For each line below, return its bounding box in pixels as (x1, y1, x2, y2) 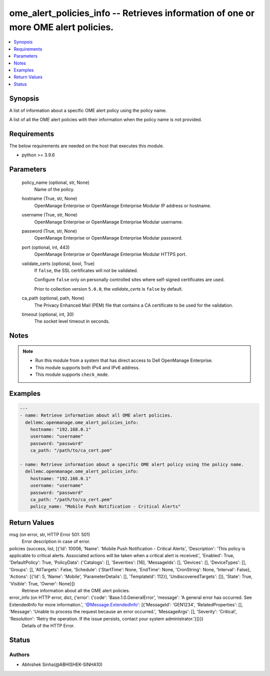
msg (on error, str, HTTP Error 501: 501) (9, 531, 90, 537)
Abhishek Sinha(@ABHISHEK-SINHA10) (21, 661, 102, 667)
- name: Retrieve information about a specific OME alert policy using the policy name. (19, 462, 244, 468)
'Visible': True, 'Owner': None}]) (9, 580, 75, 586)
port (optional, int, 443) (21, 244, 70, 250)
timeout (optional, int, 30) (21, 311, 74, 317)
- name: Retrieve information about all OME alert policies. (19, 412, 173, 418)
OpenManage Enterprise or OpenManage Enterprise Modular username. (34, 218, 183, 225)
